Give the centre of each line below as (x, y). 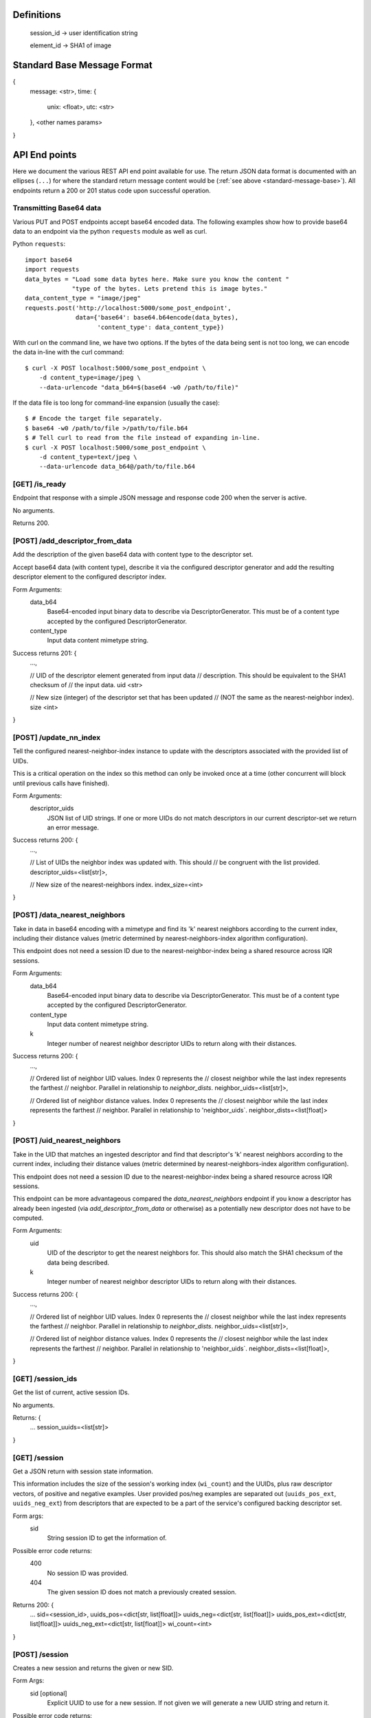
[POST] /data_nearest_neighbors (69, 915)
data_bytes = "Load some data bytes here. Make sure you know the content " (157, 279)
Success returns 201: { (45, 653)
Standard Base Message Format (82, 65)
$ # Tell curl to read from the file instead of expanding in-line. (143, 438)
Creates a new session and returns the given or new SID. (93, 1668)
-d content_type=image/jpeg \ (90, 378)
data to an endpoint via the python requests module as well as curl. (110, 232)
